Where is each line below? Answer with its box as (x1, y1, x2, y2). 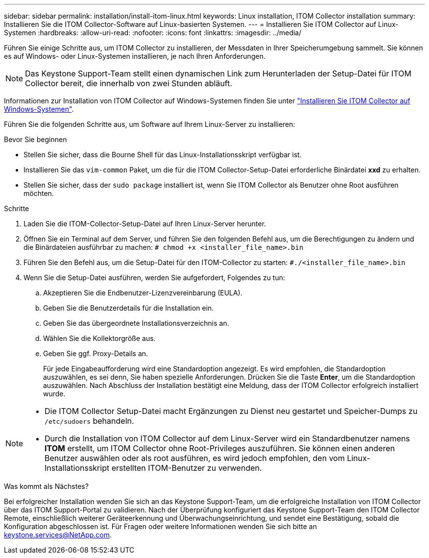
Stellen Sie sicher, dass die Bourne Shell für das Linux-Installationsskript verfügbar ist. (24, 150, 302, 159)
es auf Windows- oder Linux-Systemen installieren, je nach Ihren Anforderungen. (4, 52, 265, 60)
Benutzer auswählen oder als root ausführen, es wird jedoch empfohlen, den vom (45, 453, 345, 463)
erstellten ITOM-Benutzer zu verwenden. (111, 463, 262, 473)
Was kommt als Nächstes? (4, 482, 89, 490)
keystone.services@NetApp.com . (4, 531, 112, 539)
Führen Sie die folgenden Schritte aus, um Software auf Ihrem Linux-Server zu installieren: (4, 120, 295, 128)
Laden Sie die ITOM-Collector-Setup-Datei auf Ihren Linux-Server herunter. (24, 219, 266, 228)
